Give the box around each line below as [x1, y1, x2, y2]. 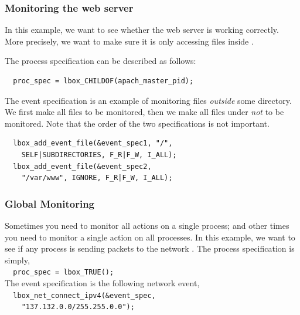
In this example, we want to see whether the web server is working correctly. [5, 23, 279, 36]
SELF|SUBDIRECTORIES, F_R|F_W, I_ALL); [21, 150, 177, 159]
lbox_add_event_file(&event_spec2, [13, 162, 152, 171]
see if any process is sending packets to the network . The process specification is [5, 242, 295, 255]
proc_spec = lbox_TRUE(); [13, 268, 114, 277]
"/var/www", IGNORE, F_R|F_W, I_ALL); [21, 174, 173, 182]
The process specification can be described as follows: [5, 55, 196, 67]
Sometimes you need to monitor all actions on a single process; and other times [5, 219, 289, 231]
